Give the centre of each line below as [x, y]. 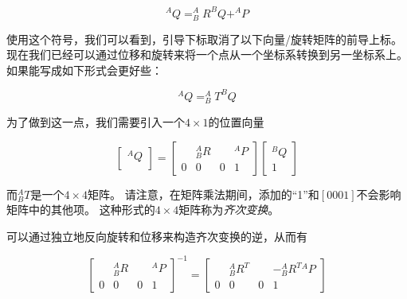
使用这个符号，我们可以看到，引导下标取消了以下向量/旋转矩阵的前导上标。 [204, 39]
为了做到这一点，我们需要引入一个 [96, 122]
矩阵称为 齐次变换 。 [229, 210]
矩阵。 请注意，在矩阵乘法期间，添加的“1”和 [203, 194]
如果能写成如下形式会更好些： [84, 70]
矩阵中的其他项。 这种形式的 [81, 210]
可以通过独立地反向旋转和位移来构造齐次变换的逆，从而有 [157, 236]
